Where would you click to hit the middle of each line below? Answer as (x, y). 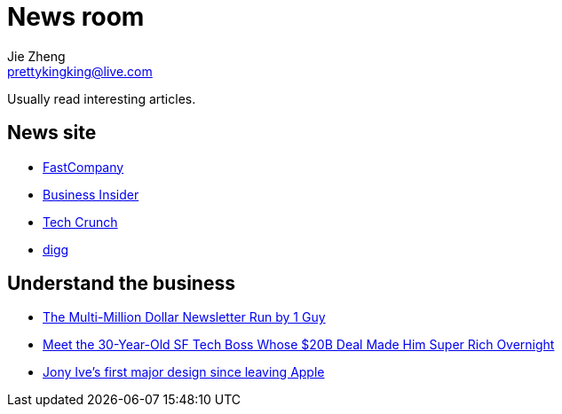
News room (76, 17)
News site (52, 133)
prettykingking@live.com (80, 71)
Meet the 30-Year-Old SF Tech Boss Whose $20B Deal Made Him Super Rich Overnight (299, 345)
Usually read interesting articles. (102, 98)
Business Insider (91, 194)
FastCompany (83, 167)
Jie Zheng (36, 56)
